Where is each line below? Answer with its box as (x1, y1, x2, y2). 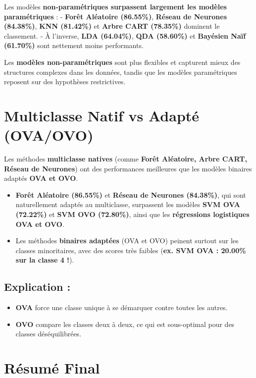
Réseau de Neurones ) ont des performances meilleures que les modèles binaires (4, 163, 252, 173)
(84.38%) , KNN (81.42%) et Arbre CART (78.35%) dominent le (4, 21, 220, 31)
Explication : (4, 279, 71, 294)
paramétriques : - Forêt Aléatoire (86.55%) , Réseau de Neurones (4, 11, 227, 21)
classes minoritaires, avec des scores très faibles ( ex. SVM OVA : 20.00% (15, 245, 246, 255)
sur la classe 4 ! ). (15, 255, 74, 265)
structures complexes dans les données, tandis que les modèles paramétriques (4, 66, 237, 77)
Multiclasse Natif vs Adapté (4, 105, 200, 125)
